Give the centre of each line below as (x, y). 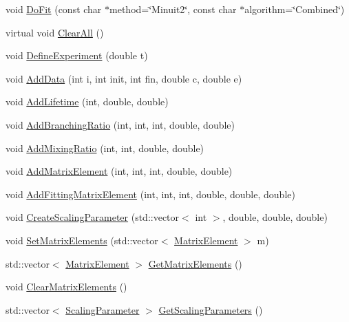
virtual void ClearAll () (55, 32)
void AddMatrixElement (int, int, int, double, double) (119, 171)
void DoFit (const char (54, 9)
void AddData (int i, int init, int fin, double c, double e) (124, 78)
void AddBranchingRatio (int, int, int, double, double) (120, 124)
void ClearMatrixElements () (66, 287)
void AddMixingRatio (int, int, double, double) (105, 148)
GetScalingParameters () (211, 309)
